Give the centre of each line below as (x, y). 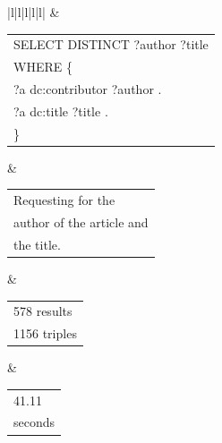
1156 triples (45, 333)
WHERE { (43, 67)
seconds (34, 422)
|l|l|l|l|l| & (34, 12)
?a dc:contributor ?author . (88, 89)
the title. (37, 244)
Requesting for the (64, 200)
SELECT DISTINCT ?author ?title (111, 44)
